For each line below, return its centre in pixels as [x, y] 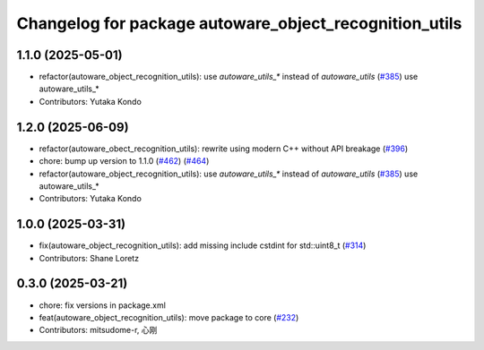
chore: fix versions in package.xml [102, 305]
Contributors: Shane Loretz [89, 258]
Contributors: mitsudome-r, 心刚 [98, 330]
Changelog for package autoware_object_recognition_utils [239, 23]
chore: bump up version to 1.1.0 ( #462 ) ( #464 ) [124, 161]
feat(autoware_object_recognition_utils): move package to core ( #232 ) [169, 317]
